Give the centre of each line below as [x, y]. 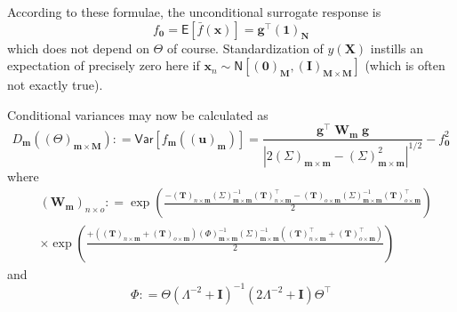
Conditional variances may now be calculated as [138, 114]
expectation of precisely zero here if [104, 65]
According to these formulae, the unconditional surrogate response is [194, 12]
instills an [397, 48]
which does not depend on [78, 48]
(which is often [405, 65]
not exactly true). [55, 85]
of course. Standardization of [245, 48]
